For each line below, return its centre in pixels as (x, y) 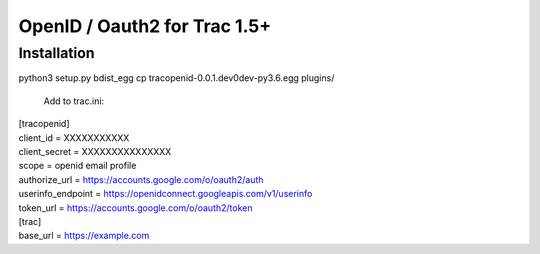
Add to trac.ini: (74, 101)
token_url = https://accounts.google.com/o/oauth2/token (135, 207)
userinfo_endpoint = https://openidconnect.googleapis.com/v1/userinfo (165, 194)
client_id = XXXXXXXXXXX (74, 137)
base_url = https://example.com (84, 236)
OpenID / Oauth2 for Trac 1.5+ (145, 26)
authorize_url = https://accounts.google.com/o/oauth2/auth (141, 179)
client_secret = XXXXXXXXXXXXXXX (95, 151)
